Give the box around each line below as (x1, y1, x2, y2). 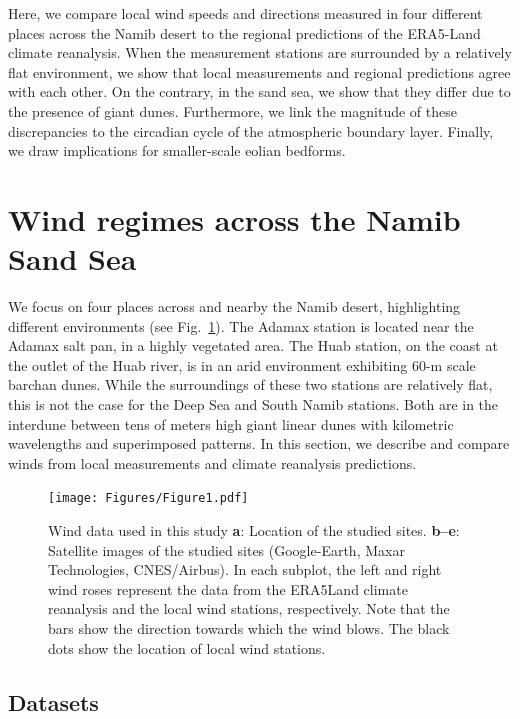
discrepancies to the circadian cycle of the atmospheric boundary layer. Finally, (8, 120, 494, 141)
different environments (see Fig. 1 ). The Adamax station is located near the (8, 315, 474, 336)
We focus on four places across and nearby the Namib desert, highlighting (8, 296, 461, 317)
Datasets (8, 686, 99, 717)
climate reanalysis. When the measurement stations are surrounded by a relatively (8, 42, 512, 63)
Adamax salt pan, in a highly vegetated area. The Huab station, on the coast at (8, 335, 498, 356)
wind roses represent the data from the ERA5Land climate (48, 578, 408, 599)
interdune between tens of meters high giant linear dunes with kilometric (8, 413, 454, 434)
